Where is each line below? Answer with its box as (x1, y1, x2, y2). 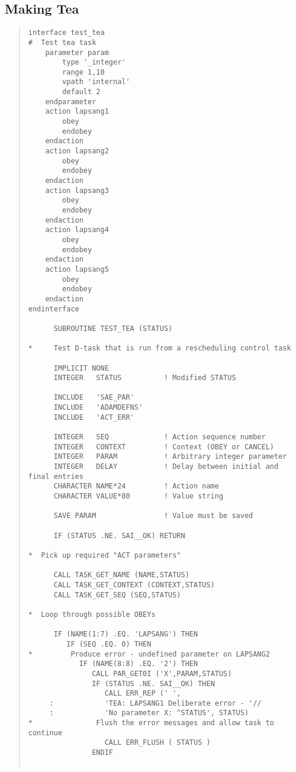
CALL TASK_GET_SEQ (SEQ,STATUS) (53, 590, 181, 599)
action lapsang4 (45, 226, 109, 234)
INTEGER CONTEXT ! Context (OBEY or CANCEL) (53, 442, 275, 451)
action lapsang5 (45, 265, 109, 274)
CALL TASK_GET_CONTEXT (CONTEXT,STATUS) (53, 580, 215, 589)
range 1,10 (62, 67, 105, 76)
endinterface (28, 304, 79, 313)
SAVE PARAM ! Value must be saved (53, 512, 253, 520)
